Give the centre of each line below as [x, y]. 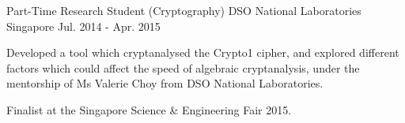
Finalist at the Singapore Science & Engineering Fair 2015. [149, 109]
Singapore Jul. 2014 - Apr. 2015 [83, 26]
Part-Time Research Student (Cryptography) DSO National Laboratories [184, 10]
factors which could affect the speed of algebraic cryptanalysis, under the [183, 67]
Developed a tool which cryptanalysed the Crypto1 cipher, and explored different [203, 52]
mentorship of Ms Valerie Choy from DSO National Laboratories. [165, 83]
